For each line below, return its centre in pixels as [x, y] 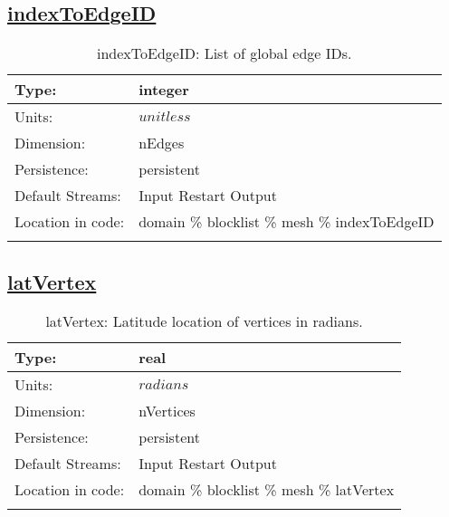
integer [164, 90]
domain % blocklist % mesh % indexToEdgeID [287, 222]
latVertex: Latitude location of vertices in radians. [204, 321]
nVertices [167, 411]
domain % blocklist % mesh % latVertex [267, 490]
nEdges [162, 143]
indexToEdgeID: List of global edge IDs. [224, 53]
